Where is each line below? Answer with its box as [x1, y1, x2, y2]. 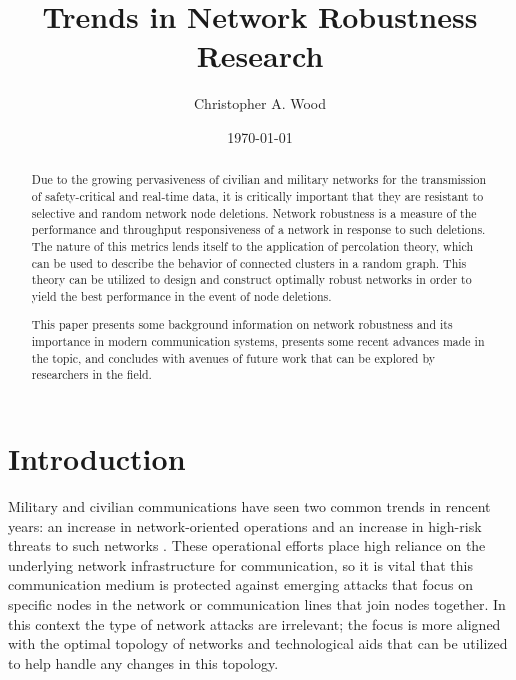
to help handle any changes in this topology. [8, 652, 279, 673]
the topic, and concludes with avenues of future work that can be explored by [31, 349, 435, 366]
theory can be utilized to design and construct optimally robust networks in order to [31, 271, 472, 288]
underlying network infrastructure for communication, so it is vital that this [8, 554, 473, 575]
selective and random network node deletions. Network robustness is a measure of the [31, 204, 477, 221]
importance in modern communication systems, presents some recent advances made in [31, 333, 485, 350]
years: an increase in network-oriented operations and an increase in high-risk [8, 515, 482, 536]
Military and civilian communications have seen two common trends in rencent [8, 496, 491, 516]
